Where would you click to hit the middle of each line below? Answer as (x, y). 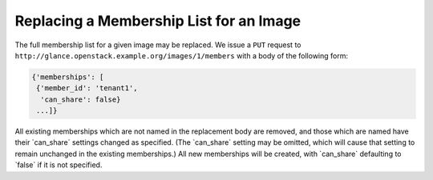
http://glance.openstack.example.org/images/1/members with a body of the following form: (182, 55)
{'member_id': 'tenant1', (87, 88)
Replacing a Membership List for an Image (158, 21)
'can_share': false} (81, 99)
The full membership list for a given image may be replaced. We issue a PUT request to (158, 45)
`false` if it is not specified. (59, 165)
